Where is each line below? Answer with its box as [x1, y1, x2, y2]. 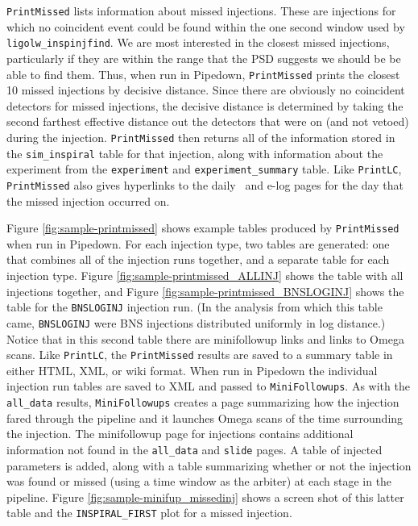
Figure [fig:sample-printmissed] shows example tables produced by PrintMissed [6, 219, 399, 236]
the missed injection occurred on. [6, 192, 170, 209]
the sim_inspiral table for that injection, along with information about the [6, 144, 383, 161]
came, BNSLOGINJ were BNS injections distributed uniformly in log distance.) [6, 314, 386, 331]
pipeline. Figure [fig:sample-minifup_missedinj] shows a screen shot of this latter [6, 488, 404, 505]
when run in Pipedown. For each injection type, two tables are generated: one [6, 235, 390, 252]
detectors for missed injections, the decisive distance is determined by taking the [6, 97, 404, 114]
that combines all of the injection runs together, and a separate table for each [6, 251, 390, 268]
